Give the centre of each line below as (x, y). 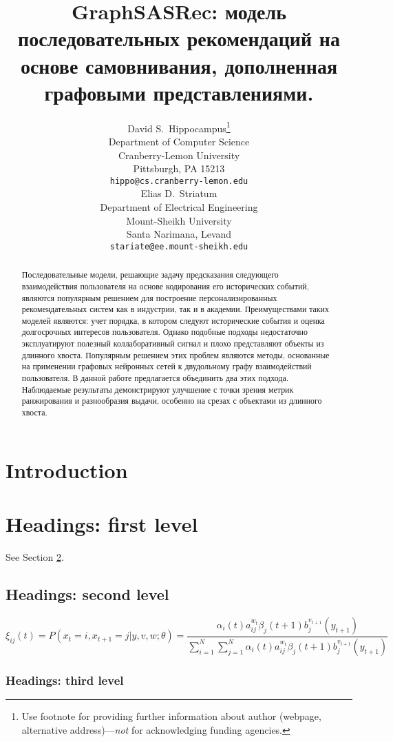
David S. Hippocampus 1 (179, 127)
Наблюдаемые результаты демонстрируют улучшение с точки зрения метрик (158, 389)
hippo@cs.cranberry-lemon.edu (179, 181)
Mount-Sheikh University (179, 220)
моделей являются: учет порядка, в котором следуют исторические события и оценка (173, 320)
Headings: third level (65, 680)
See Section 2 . (35, 557)
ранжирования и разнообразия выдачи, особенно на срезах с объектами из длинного (172, 401)
